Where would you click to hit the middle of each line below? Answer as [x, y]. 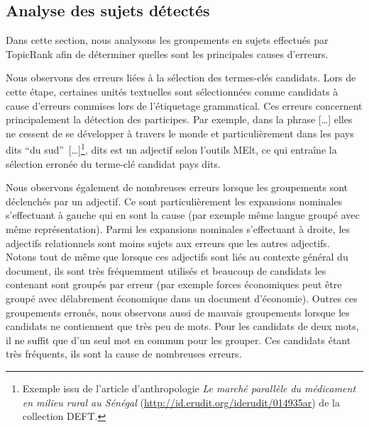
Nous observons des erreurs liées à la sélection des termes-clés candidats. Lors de [181, 78]
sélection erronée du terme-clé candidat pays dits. [113, 163]
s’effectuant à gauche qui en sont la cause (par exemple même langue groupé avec [183, 215]
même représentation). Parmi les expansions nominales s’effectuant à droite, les [178, 228]
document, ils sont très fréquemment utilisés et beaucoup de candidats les [166, 270]
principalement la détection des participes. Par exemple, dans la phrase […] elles [179, 119]
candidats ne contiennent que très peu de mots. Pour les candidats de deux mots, [182, 326]
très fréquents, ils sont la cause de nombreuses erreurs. [124, 354]
